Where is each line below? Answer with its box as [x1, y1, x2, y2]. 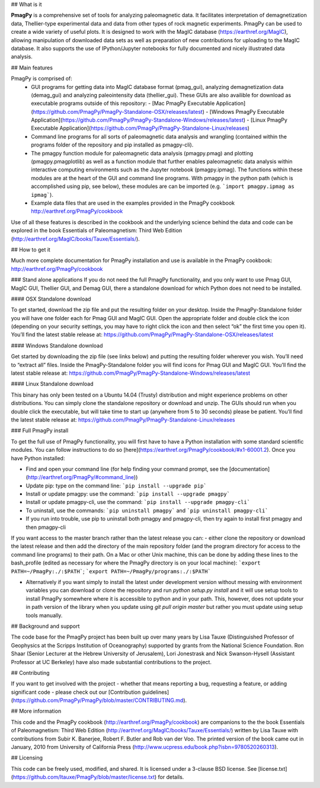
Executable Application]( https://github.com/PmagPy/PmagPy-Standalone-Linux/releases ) [31, 125, 250, 132]
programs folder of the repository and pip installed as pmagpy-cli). [31, 141, 194, 148]
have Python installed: [11, 454, 65, 462]
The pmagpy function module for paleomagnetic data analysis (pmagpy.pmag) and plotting [31, 149, 254, 157]
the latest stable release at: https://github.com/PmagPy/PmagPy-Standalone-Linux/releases [11, 416, 235, 423]
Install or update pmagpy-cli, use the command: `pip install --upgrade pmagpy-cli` [25, 499, 251, 506]
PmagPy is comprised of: [11, 75, 72, 82]
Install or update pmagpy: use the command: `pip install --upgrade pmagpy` [25, 490, 231, 497]
